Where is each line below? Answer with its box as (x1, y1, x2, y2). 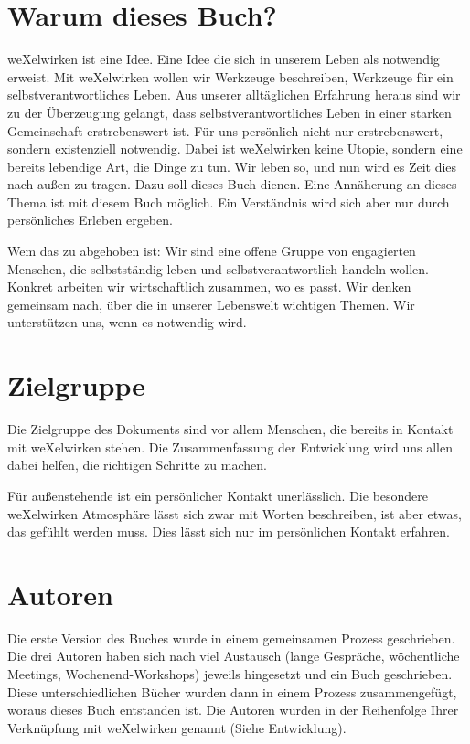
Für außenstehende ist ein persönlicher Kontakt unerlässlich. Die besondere (7, 485, 429, 505)
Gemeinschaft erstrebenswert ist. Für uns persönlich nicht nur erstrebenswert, (7, 121, 443, 140)
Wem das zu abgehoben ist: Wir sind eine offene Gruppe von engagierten (7, 241, 416, 260)
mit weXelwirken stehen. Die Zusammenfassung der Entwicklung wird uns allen (7, 437, 453, 456)
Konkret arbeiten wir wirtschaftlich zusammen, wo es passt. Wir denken (7, 277, 411, 296)
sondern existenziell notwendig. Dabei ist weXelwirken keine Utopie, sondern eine (7, 139, 463, 158)
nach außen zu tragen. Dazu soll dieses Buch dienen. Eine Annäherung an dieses (7, 175, 457, 194)
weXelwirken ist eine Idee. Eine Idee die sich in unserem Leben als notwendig (7, 49, 440, 69)
